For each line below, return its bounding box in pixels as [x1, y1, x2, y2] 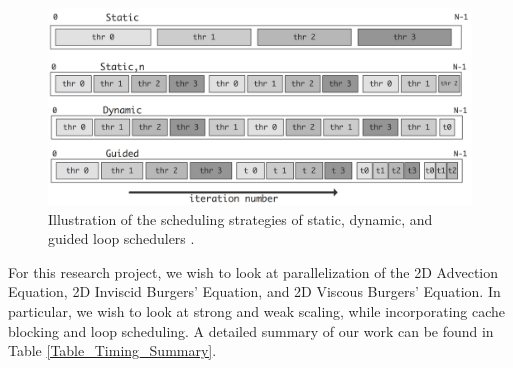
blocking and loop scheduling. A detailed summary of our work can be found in [8, 320, 494, 341]
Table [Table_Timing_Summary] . [8, 340, 217, 361]
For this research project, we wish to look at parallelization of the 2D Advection [8, 261, 499, 282]
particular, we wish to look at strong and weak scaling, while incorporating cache [8, 301, 506, 322]
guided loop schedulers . [48, 228, 195, 249]
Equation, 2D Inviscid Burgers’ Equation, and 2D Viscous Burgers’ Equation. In [8, 281, 501, 302]
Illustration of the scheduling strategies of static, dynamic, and [48, 208, 433, 229]
